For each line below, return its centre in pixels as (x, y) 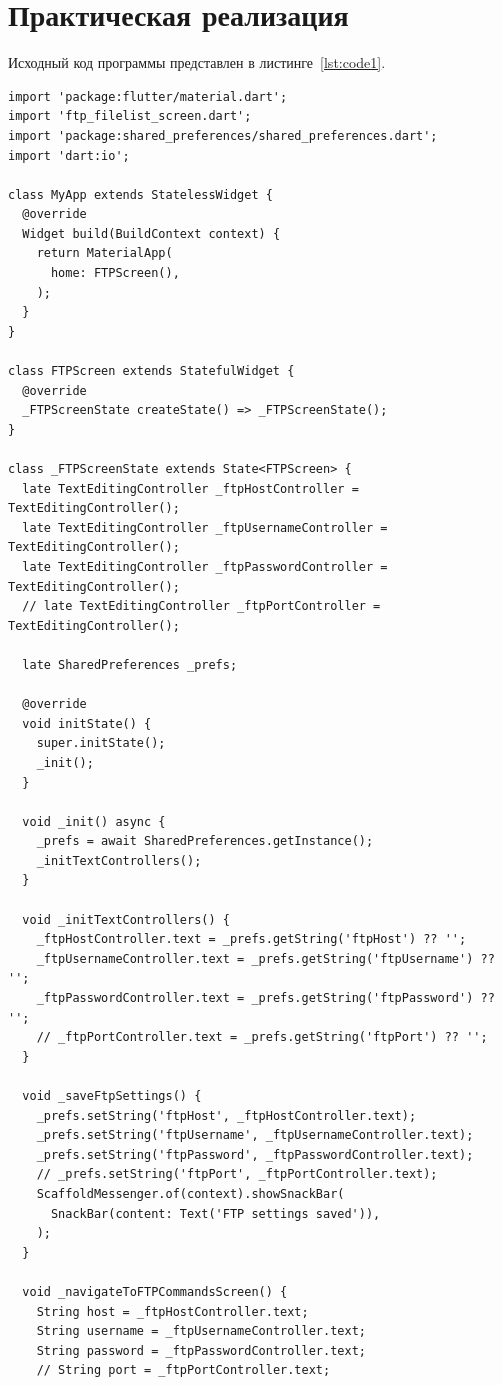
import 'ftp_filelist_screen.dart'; (130, 116)
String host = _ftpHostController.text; (172, 1311)
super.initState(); (101, 743)
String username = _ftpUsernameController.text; (201, 1331)
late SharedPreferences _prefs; (130, 664)
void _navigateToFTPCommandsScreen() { (155, 1291)
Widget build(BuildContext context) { (151, 233)
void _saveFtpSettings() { (112, 1096)
